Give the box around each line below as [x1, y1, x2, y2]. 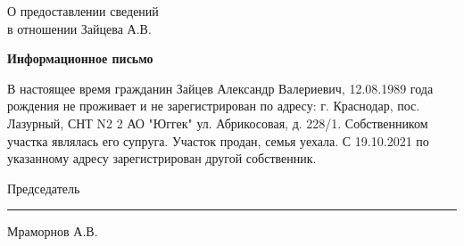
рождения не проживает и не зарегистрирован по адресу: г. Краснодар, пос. [7, 96, 420, 115]
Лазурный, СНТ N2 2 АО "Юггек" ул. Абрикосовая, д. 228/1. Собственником [7, 113, 428, 132]
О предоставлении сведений [7, 2, 159, 20]
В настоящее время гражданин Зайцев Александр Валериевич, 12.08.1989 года [7, 78, 434, 97]
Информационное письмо [7, 49, 153, 68]
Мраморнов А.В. [7, 222, 98, 241]
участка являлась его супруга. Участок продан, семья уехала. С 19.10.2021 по [7, 131, 429, 150]
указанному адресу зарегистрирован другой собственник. [7, 149, 317, 168]
